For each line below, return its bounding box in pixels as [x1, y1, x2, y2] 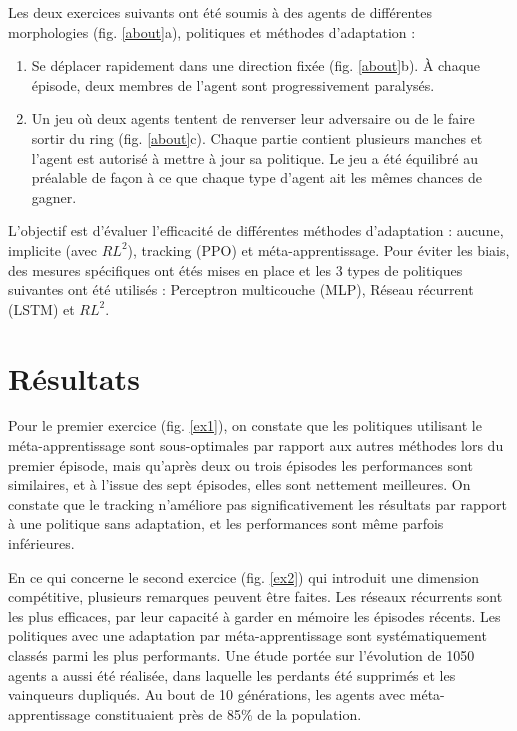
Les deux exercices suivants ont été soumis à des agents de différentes [8, 2, 432, 22]
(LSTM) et [8, 298, 75, 319]
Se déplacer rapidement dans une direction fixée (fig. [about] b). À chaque [31, 55, 481, 76]
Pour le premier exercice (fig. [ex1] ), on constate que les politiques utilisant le [8, 415, 482, 436]
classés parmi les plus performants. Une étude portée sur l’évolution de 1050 [8, 644, 475, 665]
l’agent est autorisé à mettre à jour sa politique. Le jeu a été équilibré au [31, 147, 479, 168]
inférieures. [8, 533, 75, 553]
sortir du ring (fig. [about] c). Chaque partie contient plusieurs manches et [31, 127, 483, 148]
